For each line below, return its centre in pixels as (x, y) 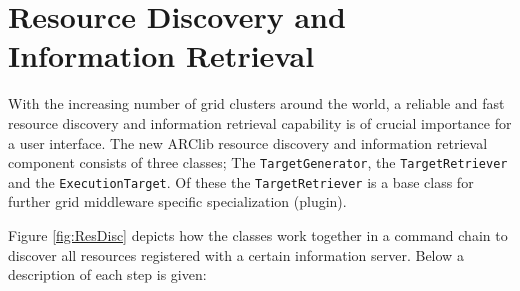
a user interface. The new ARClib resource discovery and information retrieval (248, 142)
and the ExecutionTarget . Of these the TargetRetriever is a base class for (241, 181)
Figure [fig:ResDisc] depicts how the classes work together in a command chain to (258, 235)
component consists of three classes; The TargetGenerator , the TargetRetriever (258, 162)
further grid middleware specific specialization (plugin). (177, 201)
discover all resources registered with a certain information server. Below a (236, 254)
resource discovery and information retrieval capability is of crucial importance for (260, 122)
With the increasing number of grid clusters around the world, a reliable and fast (256, 103)
